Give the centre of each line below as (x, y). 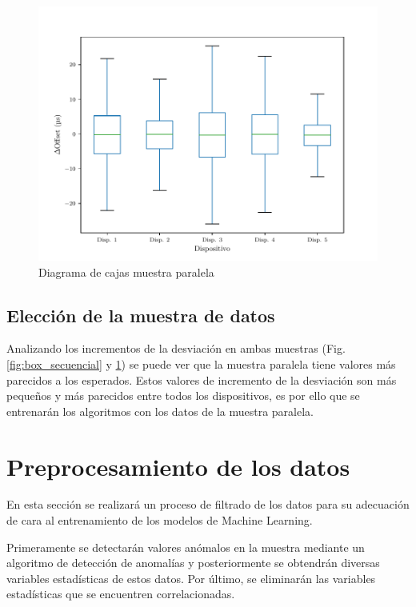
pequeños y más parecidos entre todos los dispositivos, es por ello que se (183, 395)
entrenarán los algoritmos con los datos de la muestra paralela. (160, 411)
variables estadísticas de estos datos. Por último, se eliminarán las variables (191, 578)
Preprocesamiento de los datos (178, 466)
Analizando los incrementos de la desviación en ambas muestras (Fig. (176, 348)
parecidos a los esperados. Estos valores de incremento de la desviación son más (202, 379)
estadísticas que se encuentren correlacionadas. (121, 594)
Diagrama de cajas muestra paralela (126, 272)
